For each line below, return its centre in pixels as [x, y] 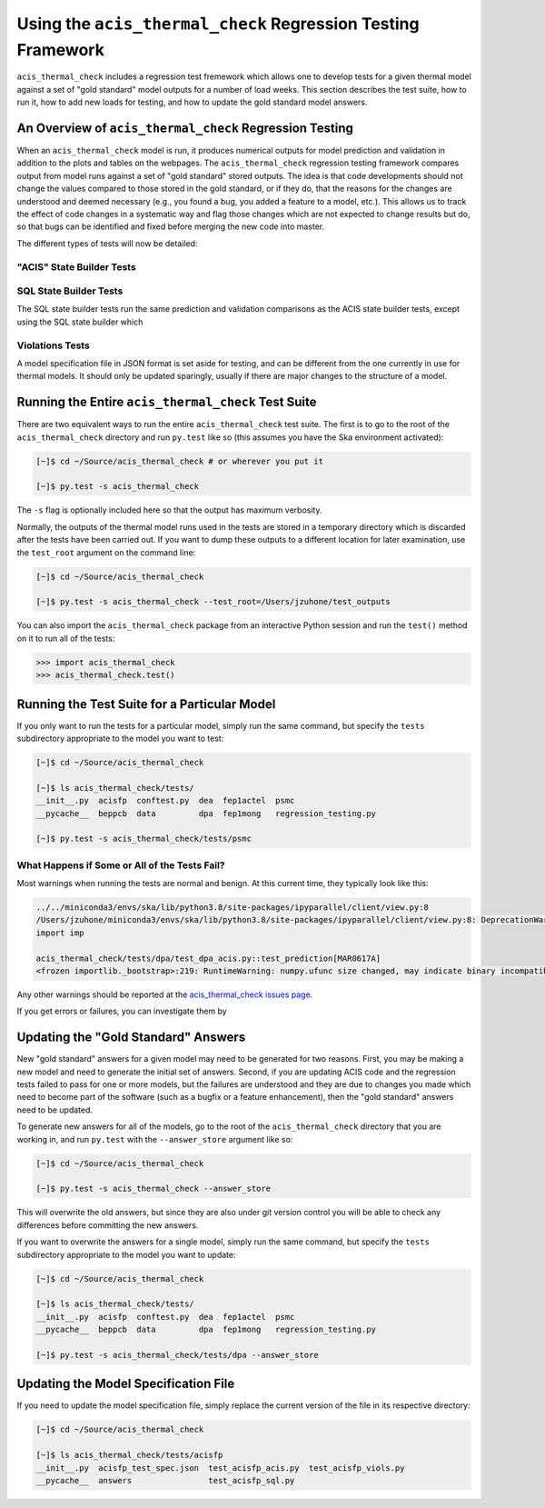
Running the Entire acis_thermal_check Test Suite [167, 402]
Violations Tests [53, 345]
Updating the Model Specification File [126, 1384]
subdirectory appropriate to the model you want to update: [126, 1254]
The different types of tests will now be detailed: [107, 243]
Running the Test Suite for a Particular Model [146, 704]
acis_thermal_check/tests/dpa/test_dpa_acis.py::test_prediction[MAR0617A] [208, 958]
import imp [60, 933]
